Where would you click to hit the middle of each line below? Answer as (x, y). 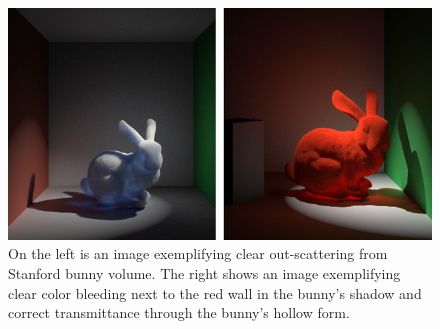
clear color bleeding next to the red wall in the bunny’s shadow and (215, 292)
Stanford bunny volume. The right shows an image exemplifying (204, 273)
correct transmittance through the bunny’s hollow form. (179, 312)
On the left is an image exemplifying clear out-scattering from (198, 253)
